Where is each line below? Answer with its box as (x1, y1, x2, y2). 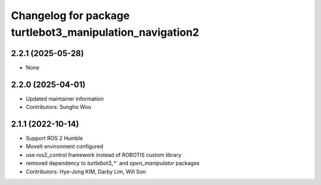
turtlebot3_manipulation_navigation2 (11, 26, 199, 39)
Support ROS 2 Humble (26, 134, 83, 142)
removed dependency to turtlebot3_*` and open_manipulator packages (26, 159, 200, 167)
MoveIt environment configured (26, 143, 103, 150)
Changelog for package (11, 9, 130, 22)
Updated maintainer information (26, 95, 104, 102)
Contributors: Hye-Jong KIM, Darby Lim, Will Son (26, 168, 146, 175)
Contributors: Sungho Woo (26, 104, 92, 111)
